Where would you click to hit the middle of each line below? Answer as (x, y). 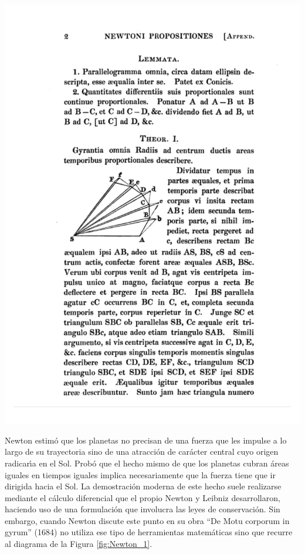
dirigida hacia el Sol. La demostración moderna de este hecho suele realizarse (143, 486)
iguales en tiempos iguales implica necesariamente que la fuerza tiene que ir (140, 474)
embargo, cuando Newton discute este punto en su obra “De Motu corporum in (147, 520)
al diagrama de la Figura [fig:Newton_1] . (79, 544)
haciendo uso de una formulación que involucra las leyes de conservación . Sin (143, 509)
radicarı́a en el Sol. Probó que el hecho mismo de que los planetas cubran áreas (147, 463)
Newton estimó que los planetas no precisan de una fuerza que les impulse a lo (146, 440)
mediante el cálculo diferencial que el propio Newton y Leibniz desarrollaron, (143, 497)
